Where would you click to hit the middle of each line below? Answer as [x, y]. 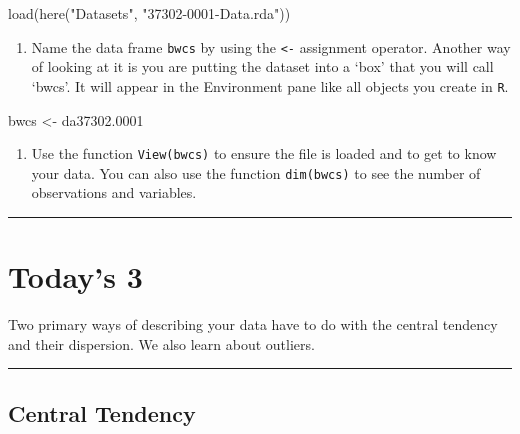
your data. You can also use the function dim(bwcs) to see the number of [256, 172]
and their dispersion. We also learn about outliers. [161, 343]
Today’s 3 [75, 276]
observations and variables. [114, 192]
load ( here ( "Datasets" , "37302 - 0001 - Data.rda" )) [149, 13]
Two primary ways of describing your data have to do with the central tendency [253, 324]
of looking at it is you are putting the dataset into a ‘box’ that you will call [262, 66]
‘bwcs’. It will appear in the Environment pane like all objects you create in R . [270, 85]
